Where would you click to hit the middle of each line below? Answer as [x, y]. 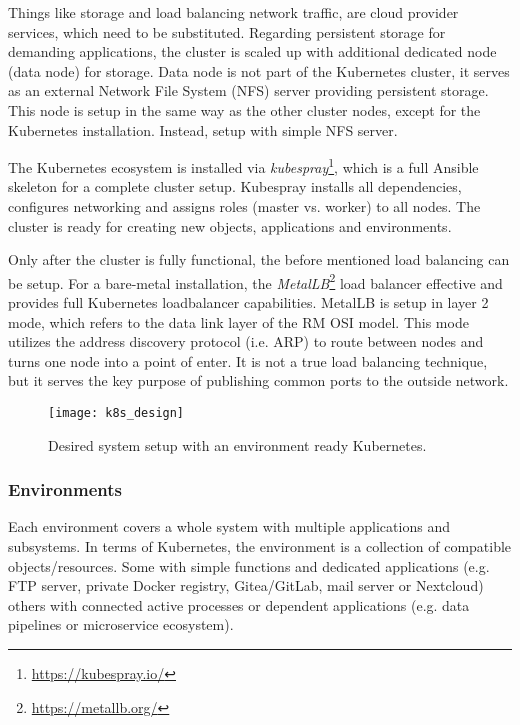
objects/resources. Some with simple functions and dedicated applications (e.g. [249, 565]
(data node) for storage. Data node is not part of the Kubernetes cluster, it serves [259, 70]
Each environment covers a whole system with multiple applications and [229, 526]
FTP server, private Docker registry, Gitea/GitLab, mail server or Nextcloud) [246, 585]
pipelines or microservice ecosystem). [121, 624]
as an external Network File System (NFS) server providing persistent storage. [248, 90]
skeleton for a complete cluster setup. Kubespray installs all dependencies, [235, 186]
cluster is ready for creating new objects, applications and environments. [230, 225]
